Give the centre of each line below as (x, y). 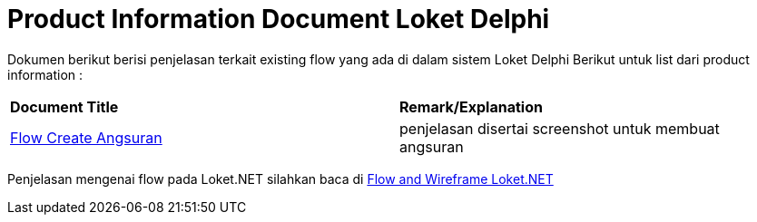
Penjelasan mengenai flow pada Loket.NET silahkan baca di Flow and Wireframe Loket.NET (280, 179)
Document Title (64, 106)
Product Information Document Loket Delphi (279, 19)
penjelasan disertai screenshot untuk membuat (560, 128)
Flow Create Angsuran (86, 137)
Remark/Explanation (471, 106)
